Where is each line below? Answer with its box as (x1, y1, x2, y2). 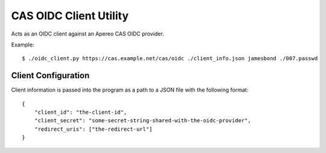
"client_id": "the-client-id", (34, 109, 127, 116)
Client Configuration (11, 70, 90, 81)
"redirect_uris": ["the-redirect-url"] (34, 125, 153, 133)
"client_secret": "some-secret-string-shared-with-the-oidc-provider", (34, 117, 251, 124)
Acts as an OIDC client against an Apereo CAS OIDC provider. (11, 30, 164, 37)
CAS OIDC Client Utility (11, 9, 129, 22)
